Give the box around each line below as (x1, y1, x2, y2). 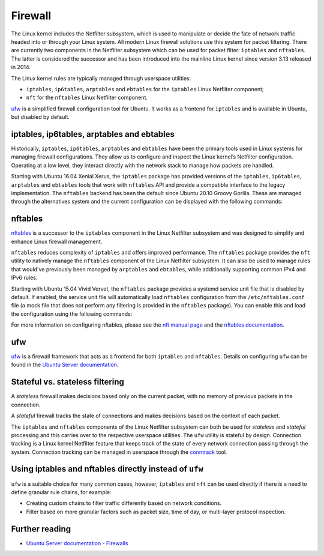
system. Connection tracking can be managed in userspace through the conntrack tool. (11, 448, 227, 456)
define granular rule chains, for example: (11, 488, 112, 495)
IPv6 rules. (11, 274, 38, 282)
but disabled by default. (11, 113, 70, 121)
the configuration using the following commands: (11, 310, 133, 318)
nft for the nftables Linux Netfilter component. (26, 94, 148, 101)
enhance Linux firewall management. (11, 238, 103, 245)
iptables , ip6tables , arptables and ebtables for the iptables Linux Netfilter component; (26, 85, 264, 92)
